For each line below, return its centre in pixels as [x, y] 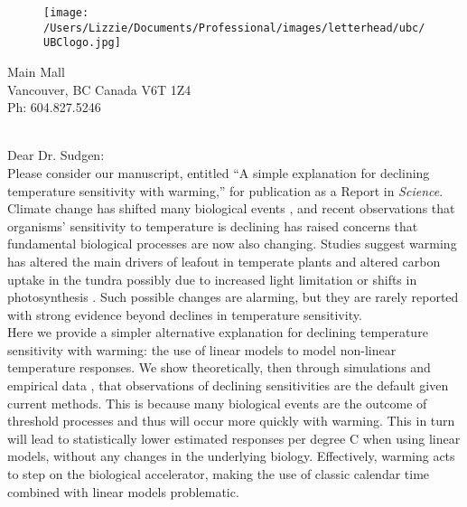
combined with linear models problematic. [123, 491]
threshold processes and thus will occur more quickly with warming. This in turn [231, 421]
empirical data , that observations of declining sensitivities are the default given [228, 385]
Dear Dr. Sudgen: [56, 155]
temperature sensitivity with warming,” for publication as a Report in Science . [225, 190]
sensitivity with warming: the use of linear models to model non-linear [202, 349]
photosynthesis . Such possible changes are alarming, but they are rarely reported [233, 297]
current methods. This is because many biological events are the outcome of [217, 403]
